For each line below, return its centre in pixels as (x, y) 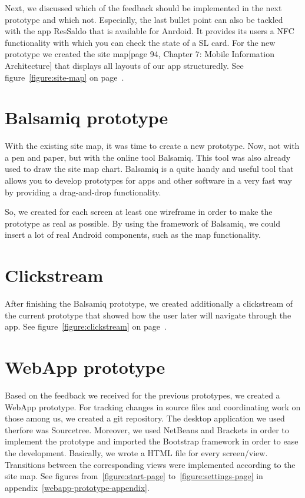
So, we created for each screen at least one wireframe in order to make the (139, 212)
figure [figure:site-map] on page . (64, 77)
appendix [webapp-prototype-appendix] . (77, 487)
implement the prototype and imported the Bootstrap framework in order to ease (152, 441)
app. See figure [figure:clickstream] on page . (86, 326)
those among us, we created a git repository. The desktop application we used (145, 418)
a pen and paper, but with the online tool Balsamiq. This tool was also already (148, 157)
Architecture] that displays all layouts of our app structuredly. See (124, 65)
